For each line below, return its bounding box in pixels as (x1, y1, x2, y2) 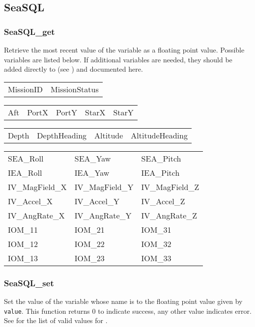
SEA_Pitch (141, 152, 181, 164)
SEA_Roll (8, 152, 44, 164)
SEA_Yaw (74, 152, 111, 164)
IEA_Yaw (74, 166, 110, 178)
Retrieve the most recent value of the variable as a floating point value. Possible (4, 45, 245, 54)
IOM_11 (8, 223, 38, 235)
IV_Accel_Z (141, 195, 185, 207)
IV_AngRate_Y (74, 209, 132, 221)
